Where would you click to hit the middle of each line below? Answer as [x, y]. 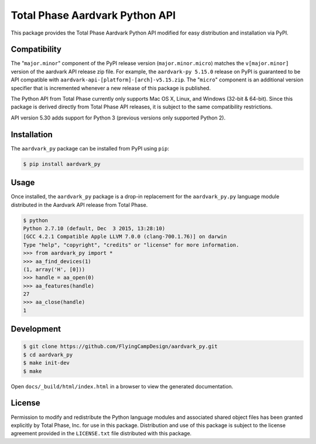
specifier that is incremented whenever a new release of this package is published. [111, 88]
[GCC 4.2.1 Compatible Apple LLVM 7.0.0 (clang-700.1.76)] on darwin [125, 237]
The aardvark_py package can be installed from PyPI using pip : [90, 148]
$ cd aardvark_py [48, 355]
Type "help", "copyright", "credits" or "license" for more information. [131, 245]
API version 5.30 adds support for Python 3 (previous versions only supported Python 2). [118, 118]
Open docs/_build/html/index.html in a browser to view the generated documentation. [122, 386]
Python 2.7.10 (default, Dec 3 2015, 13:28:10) [94, 228]
